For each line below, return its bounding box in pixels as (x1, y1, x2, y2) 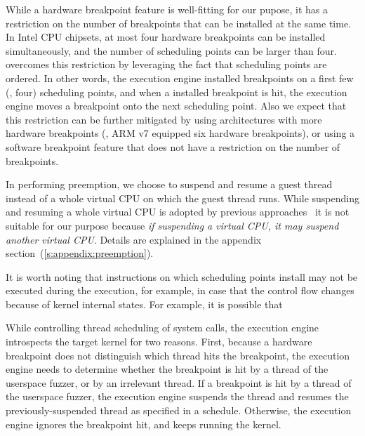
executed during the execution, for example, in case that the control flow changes (6, 283, 354, 298)
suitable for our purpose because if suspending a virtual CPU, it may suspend (6, 218, 339, 232)
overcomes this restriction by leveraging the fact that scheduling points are (6, 57, 327, 72)
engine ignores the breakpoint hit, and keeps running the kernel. (6, 416, 281, 431)
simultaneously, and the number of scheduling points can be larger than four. (6, 43, 337, 58)
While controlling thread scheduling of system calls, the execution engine (6, 320, 319, 335)
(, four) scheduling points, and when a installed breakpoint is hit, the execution (6, 84, 347, 99)
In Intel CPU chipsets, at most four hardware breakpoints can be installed (6, 29, 326, 44)
